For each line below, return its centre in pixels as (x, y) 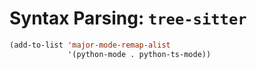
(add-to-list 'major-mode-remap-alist (90, 45)
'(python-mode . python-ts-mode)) (139, 54)
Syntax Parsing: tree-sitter (128, 18)
